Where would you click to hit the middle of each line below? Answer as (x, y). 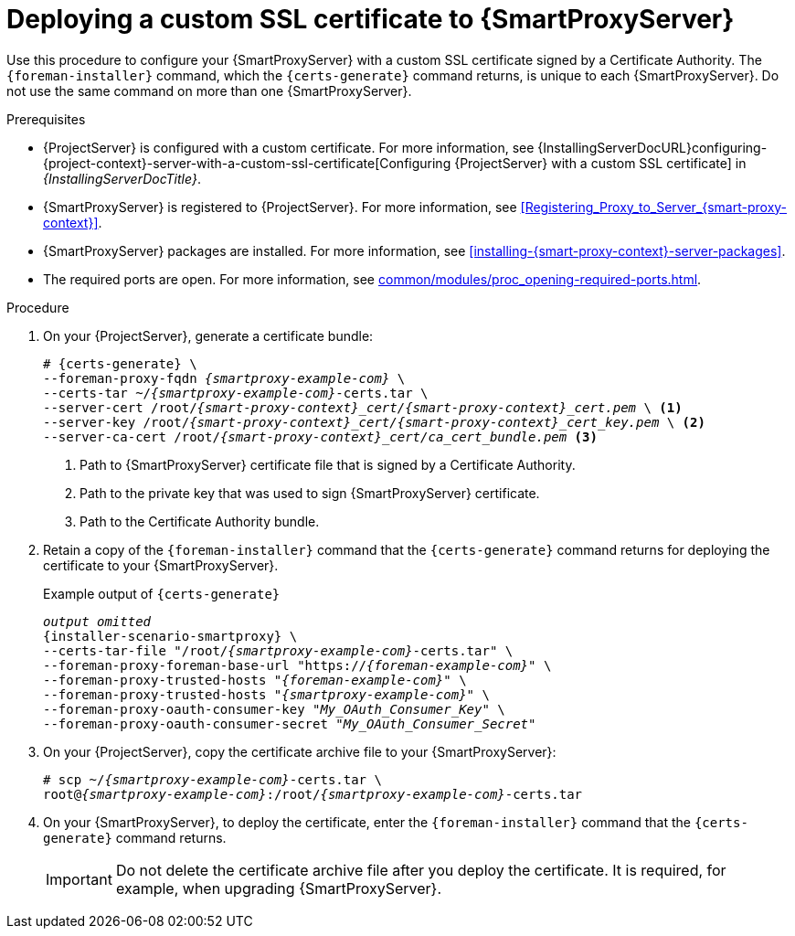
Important (79, 879)
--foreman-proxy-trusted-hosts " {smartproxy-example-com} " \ (266, 694)
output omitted (97, 621)
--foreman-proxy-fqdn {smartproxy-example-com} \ (224, 378)
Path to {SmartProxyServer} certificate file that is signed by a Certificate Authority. (328, 464)
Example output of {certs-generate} (162, 593)
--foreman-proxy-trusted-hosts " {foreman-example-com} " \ (255, 680)
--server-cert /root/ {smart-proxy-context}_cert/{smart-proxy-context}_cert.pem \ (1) (363, 407)
